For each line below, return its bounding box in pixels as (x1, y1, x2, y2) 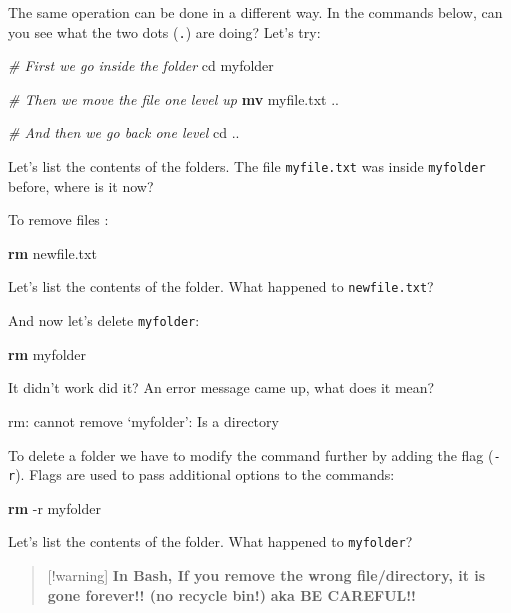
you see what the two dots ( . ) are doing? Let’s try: (8, 21, 321, 42)
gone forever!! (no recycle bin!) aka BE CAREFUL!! (47, 584, 417, 605)
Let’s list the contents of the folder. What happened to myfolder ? (8, 531, 413, 552)
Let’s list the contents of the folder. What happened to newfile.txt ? (8, 276, 434, 297)
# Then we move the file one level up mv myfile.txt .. (8, 88, 339, 109)
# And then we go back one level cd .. (8, 122, 240, 143)
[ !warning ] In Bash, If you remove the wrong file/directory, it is (47, 565, 486, 586)
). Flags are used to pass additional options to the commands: (15, 464, 395, 485)
